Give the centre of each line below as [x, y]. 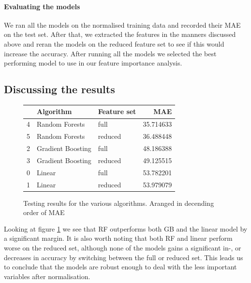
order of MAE [44, 212]
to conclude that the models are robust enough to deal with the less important [120, 267]
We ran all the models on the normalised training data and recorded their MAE [122, 25]
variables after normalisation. [47, 276]
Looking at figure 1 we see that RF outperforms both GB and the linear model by [126, 228]
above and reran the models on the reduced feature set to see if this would [114, 43]
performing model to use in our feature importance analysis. [93, 63]
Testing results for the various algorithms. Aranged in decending [119, 203]
